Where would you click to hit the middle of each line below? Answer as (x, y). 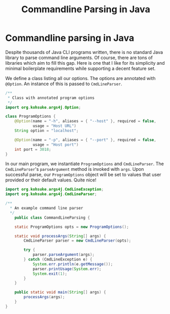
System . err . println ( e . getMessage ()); (73, 264)
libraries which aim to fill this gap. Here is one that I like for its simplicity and (85, 63)
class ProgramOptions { (31, 116)
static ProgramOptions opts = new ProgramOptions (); (72, 227)
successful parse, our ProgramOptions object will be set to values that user (83, 175)
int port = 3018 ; (33, 149)
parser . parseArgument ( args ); (64, 255)
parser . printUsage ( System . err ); (67, 269)
